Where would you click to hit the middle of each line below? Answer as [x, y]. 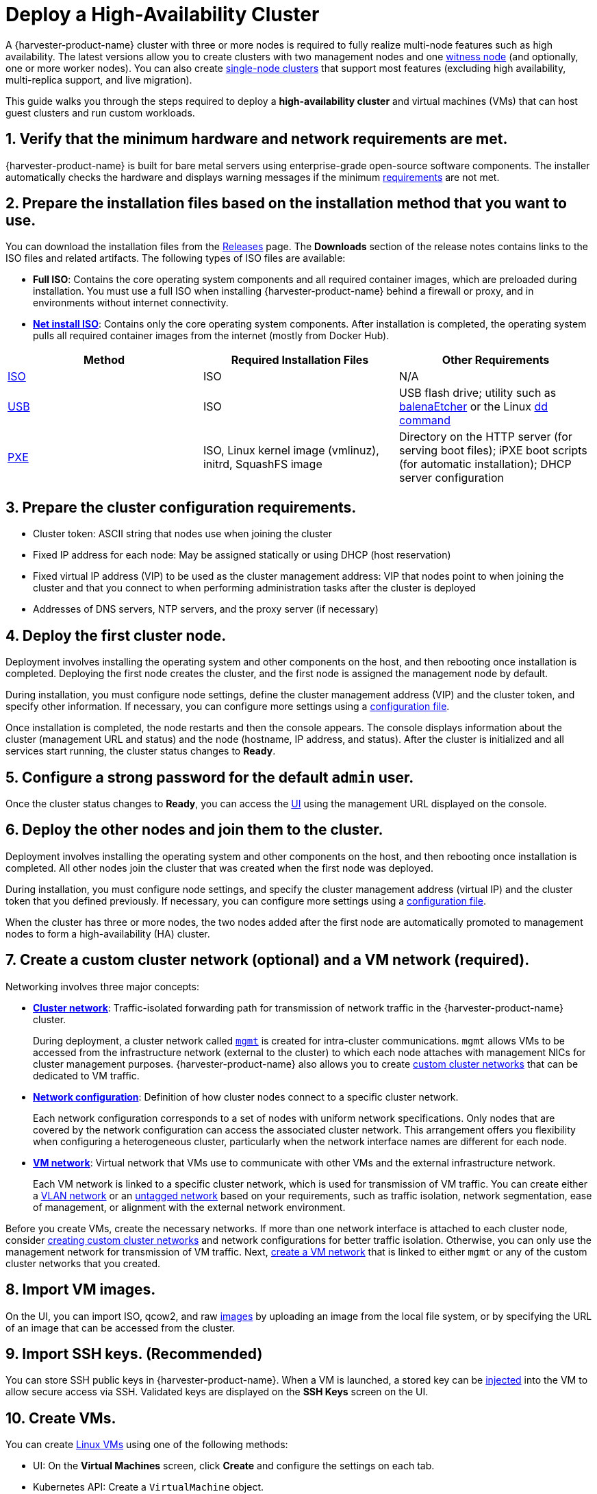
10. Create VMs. [61, 1418]
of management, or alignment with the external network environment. [189, 1207]
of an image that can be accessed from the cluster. [120, 1327]
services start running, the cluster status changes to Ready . [141, 751]
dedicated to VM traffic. [86, 1075]
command [424, 420]
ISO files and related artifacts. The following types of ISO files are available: [176, 258]
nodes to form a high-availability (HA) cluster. [108, 933]
